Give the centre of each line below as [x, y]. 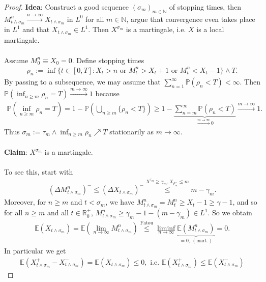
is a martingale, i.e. [156, 29]
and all [58, 213]
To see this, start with [39, 172]
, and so [245, 202]
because [107, 93]
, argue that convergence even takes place [191, 19]
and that [36, 29]
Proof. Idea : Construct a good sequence [67, 7]
